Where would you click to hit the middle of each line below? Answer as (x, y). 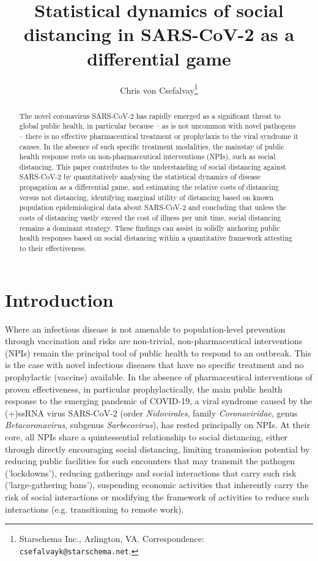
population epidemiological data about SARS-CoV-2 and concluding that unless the (153, 207)
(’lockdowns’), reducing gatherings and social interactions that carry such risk (151, 473)
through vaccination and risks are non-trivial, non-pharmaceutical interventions (154, 341)
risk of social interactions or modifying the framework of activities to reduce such (157, 496)
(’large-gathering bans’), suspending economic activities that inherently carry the (157, 485)
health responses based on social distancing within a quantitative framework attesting (156, 238)
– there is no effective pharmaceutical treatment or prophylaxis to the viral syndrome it (159, 136)
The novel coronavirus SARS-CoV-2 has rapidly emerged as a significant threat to (150, 115)
